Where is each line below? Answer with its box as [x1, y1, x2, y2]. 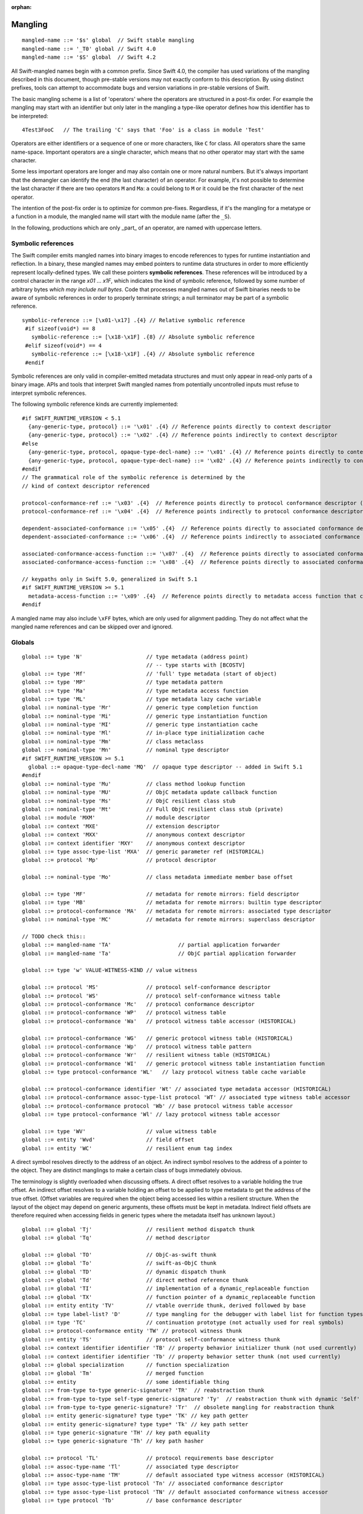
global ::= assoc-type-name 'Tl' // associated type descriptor [22, 1463, 239, 1470]
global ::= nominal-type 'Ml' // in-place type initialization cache [22, 730, 264, 736]
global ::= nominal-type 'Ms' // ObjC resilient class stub [22, 797, 236, 804]
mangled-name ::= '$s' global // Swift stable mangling [22, 37, 195, 44]
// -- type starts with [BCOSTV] [146, 662, 246, 669]
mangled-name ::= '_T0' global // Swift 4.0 [22, 45, 157, 52]
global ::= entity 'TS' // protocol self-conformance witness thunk [22, 1336, 281, 1343]
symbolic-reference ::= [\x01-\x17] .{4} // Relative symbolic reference [22, 317, 246, 323]
